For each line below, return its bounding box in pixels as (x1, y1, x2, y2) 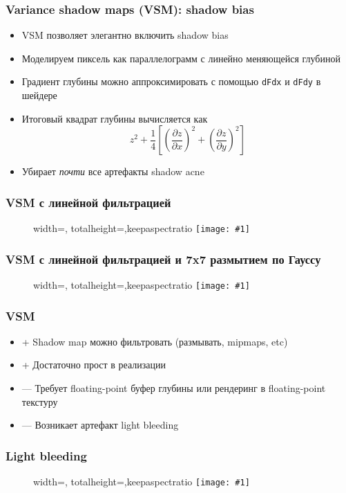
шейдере (21, 88, 57, 102)
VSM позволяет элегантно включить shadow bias (21, 28, 229, 42)
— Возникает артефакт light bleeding (21, 418, 179, 432)
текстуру (21, 394, 58, 409)
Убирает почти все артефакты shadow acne (21, 164, 204, 179)
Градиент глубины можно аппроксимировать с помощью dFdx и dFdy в (21, 74, 321, 89)
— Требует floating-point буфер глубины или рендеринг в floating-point (21, 381, 326, 395)
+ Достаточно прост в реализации (21, 357, 166, 372)
